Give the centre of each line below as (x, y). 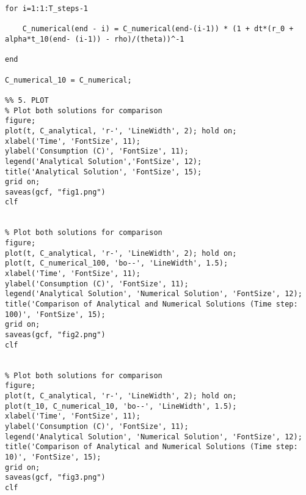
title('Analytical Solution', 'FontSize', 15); (104, 172)
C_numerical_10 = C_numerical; (68, 80)
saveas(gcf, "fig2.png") (55, 335)
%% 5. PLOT (27, 100)
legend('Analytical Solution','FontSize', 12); (104, 161)
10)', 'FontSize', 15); (53, 457)
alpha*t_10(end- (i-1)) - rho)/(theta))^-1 (95, 39)
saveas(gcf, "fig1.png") (55, 192)
